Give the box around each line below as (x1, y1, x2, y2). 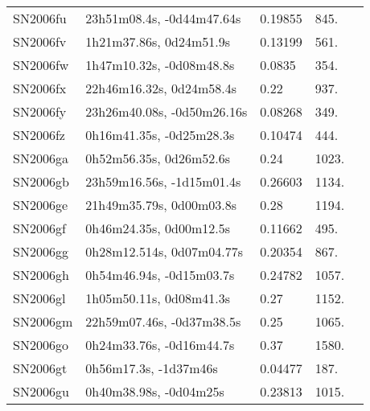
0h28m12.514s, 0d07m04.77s (85, 242, 243, 261)
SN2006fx (13, 79, 67, 97)
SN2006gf (13, 219, 66, 237)
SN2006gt (13, 359, 68, 377)
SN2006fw (13, 55, 69, 74)
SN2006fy (13, 102, 67, 121)
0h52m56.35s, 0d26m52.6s (85, 149, 230, 167)
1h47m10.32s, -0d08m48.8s (85, 55, 235, 74)
